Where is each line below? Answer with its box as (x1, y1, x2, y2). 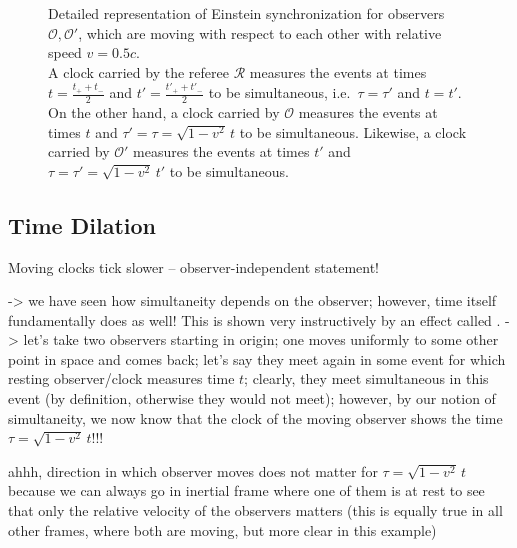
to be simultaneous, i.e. (208, 82, 351, 103)
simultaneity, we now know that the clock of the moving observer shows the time (8, 407, 503, 428)
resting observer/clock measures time (8, 368, 235, 389)
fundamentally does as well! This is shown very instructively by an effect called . (8, 309, 501, 330)
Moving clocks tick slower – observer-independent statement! (8, 256, 379, 277)
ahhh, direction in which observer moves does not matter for (8, 460, 378, 481)
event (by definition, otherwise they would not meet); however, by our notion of (8, 388, 496, 409)
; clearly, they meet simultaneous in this (244, 368, 489, 389)
